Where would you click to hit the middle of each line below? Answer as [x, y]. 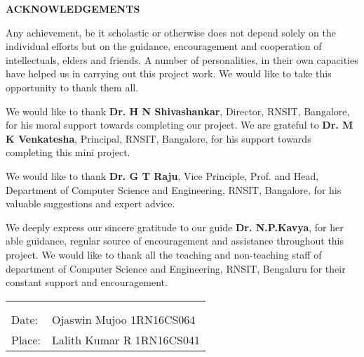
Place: [26, 339]
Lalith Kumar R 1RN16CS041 [126, 339]
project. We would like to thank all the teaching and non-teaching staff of [164, 254]
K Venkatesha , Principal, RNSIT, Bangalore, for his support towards [159, 138]
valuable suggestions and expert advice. [90, 203]
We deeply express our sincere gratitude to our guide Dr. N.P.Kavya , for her [175, 227]
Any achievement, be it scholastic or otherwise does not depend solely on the [171, 32]
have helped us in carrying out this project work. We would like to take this [169, 73]
